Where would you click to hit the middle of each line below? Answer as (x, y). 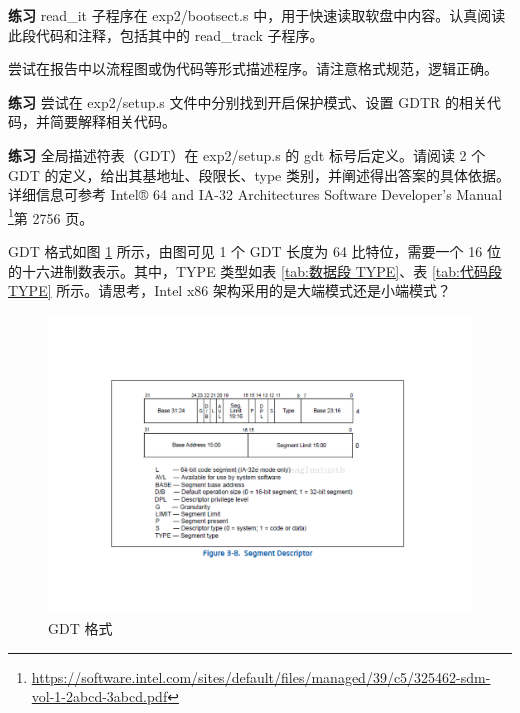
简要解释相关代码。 (112, 121)
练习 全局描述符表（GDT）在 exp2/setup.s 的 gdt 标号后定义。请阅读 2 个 (247, 154)
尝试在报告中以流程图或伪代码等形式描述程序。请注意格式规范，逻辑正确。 (253, 68)
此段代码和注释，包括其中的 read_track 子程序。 (166, 34)
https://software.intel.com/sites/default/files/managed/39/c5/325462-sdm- (261, 676)
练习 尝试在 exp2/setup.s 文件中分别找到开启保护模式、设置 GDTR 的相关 (247, 101)
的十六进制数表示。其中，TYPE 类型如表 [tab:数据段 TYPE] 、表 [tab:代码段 (255, 270)
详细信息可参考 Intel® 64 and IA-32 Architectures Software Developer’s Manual (255, 194)
